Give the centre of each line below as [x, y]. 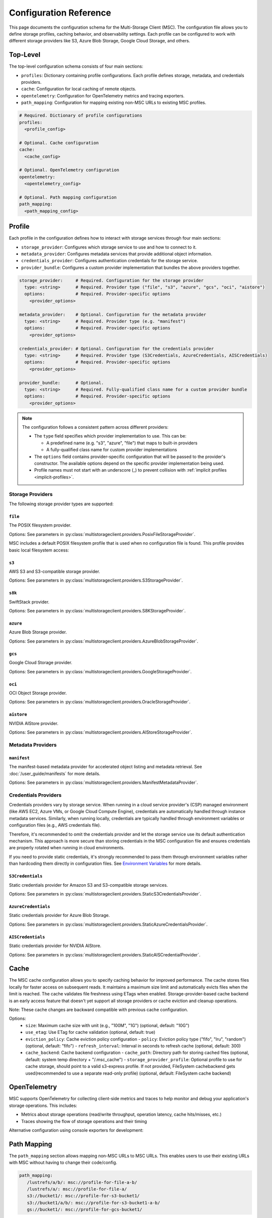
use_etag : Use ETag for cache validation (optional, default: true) [90, 1032]
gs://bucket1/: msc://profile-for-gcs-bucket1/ [85, 1210]
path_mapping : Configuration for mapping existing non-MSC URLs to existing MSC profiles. [114, 103]
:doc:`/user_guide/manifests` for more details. [55, 773]
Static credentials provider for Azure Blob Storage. [59, 915]
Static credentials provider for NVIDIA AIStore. [55, 946]
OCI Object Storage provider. [38, 693]
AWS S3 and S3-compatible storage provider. [55, 571]
